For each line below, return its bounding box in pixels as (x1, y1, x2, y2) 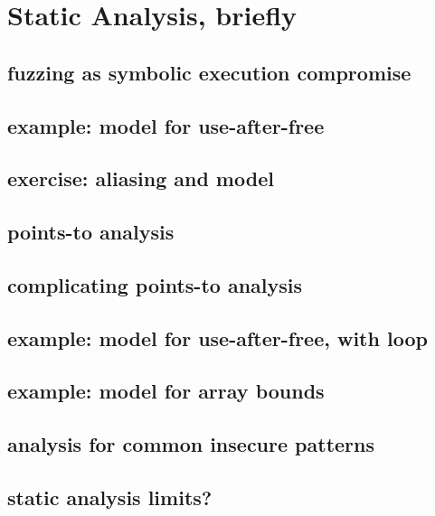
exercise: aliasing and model (7, 164, 274, 192)
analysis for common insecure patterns (7, 430, 375, 458)
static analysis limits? (7, 483, 213, 511)
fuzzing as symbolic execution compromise (7, 58, 411, 86)
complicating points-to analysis (7, 270, 303, 298)
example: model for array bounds (7, 377, 325, 405)
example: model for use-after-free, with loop (7, 324, 428, 352)
